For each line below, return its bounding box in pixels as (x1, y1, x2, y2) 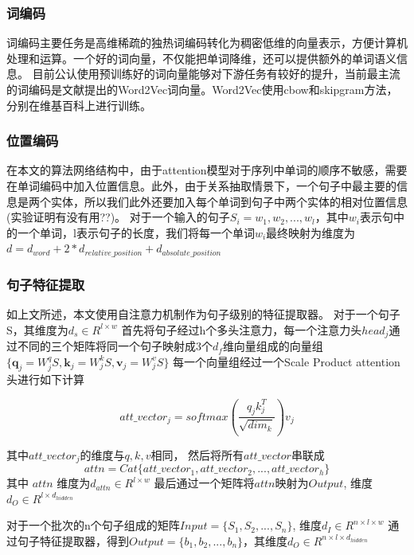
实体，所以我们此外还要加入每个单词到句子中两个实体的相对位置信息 (50, 193, 408, 209)
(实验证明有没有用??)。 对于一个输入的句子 (6, 209, 230, 225)
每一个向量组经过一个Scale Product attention (173, 353, 400, 369)
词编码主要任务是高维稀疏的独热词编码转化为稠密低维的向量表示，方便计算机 (6, 34, 408, 51)
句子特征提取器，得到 (17, 532, 129, 549)
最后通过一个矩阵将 (154, 475, 255, 491)
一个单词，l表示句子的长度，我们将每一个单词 (17, 224, 255, 240)
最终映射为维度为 (266, 224, 356, 240)
